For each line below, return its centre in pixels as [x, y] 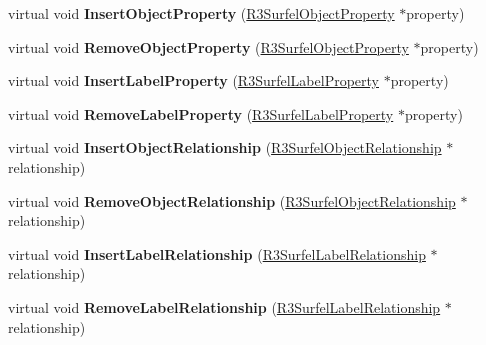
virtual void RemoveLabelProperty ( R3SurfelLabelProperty [201, 113]
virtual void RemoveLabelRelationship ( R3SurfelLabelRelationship [224, 306]
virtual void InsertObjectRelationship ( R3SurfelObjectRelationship [225, 147]
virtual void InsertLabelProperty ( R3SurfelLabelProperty [193, 80]
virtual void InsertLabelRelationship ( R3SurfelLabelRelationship [217, 253]
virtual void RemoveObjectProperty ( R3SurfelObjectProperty [208, 46]
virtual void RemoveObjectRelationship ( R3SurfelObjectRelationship [232, 200]
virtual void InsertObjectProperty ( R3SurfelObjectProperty [201, 13]
